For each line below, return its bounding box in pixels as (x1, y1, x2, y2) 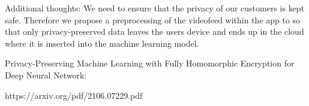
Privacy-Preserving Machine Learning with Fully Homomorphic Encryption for (5, 57, 295, 69)
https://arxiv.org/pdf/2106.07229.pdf (5, 89, 143, 101)
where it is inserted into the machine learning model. (5, 37, 199, 49)
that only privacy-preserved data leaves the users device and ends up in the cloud (5, 25, 304, 38)
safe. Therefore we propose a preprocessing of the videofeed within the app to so (5, 13, 301, 26)
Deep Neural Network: (5, 68, 87, 81)
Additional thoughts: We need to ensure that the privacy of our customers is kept (5, 2, 305, 14)
